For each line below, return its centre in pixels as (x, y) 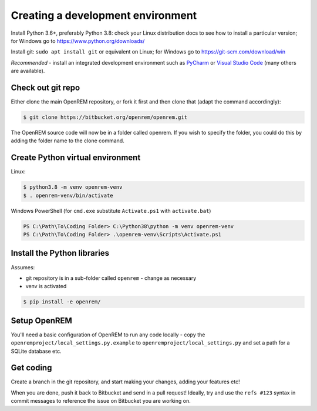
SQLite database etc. (36, 351)
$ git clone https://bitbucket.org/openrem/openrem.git (105, 117)
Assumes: (23, 267)
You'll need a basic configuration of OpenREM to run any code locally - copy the (108, 335)
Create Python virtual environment (76, 158)
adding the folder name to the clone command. (68, 141)
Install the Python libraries (60, 253)
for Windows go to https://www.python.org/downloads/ (78, 41)
